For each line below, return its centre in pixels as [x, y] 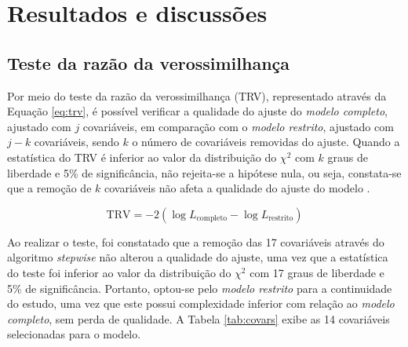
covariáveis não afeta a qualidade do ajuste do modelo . [237, 188]
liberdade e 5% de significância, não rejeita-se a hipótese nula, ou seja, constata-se [204, 172]
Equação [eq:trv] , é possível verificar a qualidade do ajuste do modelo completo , [197, 111]
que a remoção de [49, 188]
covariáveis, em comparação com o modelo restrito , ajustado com [238, 126]
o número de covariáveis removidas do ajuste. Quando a [266, 142]
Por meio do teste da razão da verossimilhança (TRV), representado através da [197, 95]
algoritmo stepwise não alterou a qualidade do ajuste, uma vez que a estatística [198, 257]
